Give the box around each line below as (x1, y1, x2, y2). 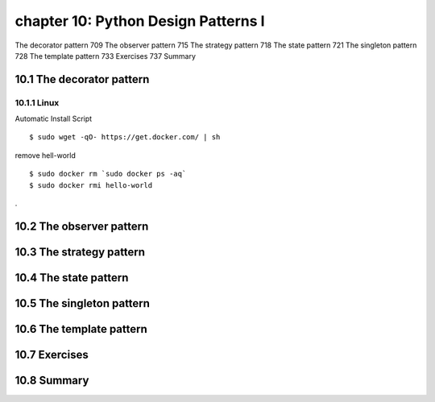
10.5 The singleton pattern (14, 296, 151, 310)
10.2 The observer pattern (14, 219, 149, 233)
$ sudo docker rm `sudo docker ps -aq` (29, 169, 187, 179)
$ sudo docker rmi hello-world (29, 180, 153, 189)
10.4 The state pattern (14, 271, 129, 284)
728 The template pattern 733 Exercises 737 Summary (14, 51, 197, 60)
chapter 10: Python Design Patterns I (14, 12, 265, 30)
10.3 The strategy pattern (14, 245, 145, 259)
